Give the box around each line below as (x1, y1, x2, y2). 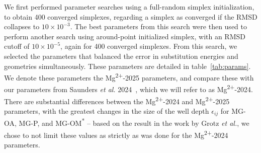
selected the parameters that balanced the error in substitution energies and (4, 50, 238, 61)
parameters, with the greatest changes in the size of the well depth (4, 105, 209, 116)
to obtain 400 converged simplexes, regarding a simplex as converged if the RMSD (4, 11, 257, 22)
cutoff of (4, 41, 30, 51)
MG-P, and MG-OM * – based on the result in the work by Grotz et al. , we (19, 116, 249, 128)
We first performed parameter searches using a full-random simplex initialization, (4, 2, 254, 12)
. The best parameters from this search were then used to (70, 21, 247, 32)
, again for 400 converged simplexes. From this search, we (60, 41, 237, 51)
